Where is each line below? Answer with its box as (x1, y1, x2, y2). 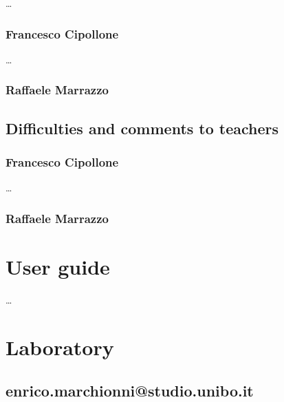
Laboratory (6, 332, 114, 361)
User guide (6, 252, 110, 280)
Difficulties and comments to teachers (6, 117, 279, 138)
